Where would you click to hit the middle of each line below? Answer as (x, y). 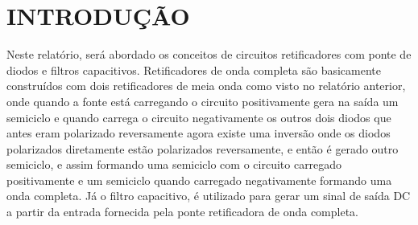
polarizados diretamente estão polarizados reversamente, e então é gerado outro (203, 148)
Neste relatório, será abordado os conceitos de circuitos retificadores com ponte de (209, 54)
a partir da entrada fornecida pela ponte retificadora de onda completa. (182, 212)
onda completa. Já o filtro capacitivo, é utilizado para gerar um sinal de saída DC (209, 196)
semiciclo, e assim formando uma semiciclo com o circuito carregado (174, 164)
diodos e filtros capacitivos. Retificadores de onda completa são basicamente (194, 70)
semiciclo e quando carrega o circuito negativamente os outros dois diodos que (199, 117)
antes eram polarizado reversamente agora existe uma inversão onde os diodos (199, 133)
